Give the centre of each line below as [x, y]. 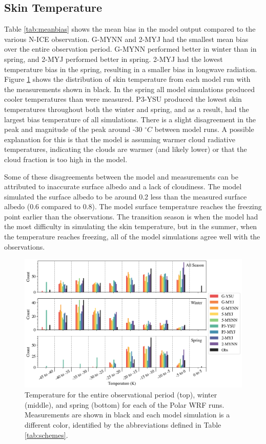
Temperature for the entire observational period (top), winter [121, 395]
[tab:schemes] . [46, 435]
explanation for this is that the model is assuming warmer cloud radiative [120, 139]
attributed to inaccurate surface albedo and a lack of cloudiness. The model [123, 186]
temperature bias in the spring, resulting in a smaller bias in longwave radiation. [131, 69]
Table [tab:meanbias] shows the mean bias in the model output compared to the [130, 29]
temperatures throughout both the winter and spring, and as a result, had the [127, 109]
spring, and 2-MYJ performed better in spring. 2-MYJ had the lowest [114, 59]
